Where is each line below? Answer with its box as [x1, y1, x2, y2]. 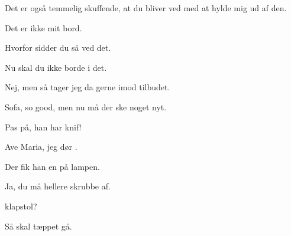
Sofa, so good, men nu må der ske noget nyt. [5, 100, 167, 113]
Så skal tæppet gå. [5, 219, 72, 232]
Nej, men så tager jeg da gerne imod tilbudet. [5, 81, 170, 93]
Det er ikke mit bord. [5, 21, 82, 34]
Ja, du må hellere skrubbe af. [5, 180, 111, 192]
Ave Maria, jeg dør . [5, 140, 77, 153]
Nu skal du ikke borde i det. [5, 61, 107, 73]
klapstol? [5, 199, 37, 212]
